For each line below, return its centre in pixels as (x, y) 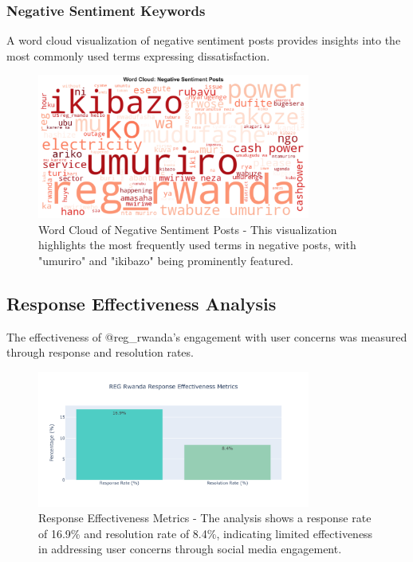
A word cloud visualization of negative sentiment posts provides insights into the (204, 40)
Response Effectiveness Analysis (142, 304)
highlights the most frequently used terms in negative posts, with (197, 245)
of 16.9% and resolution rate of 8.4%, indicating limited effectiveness (206, 533)
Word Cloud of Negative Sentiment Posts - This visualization (188, 229)
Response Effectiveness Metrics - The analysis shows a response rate (205, 518)
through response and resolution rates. (100, 352)
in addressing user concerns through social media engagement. (190, 549)
